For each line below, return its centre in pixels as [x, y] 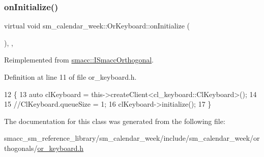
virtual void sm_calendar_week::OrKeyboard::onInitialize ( [97, 26]
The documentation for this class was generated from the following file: [115, 121]
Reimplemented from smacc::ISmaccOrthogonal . [79, 60]
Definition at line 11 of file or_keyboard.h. [70, 77]
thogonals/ [21, 148]
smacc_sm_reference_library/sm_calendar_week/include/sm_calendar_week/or [132, 138]
